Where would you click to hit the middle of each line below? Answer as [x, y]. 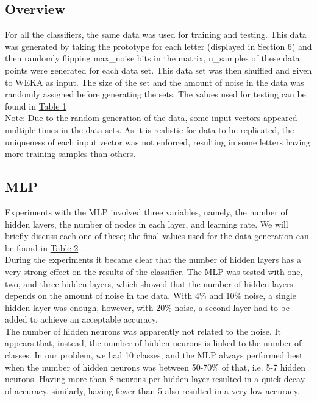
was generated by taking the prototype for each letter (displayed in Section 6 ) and [158, 46]
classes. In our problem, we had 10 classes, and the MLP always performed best [154, 355]
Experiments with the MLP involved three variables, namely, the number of [146, 211]
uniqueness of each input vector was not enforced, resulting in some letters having [158, 141]
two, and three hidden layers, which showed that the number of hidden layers [149, 283]
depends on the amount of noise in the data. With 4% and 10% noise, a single [151, 295]
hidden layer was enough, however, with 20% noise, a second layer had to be [147, 307]
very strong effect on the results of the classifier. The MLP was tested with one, [154, 271]
